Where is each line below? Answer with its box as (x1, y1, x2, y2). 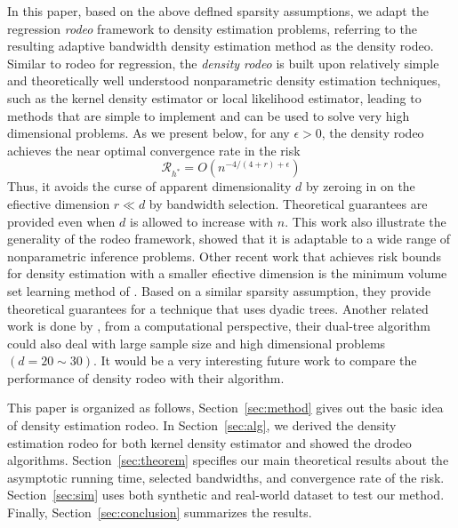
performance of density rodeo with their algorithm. (7, 368, 285, 387)
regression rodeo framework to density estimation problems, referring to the (7, 19, 417, 37)
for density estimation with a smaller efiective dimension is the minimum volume (7, 264, 447, 283)
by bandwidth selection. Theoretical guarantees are (149, 194, 428, 212)
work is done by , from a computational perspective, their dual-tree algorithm (7, 316, 431, 335)
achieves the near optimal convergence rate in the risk (7, 140, 301, 159)
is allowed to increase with (129, 212, 274, 230)
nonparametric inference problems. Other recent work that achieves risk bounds (7, 246, 441, 265)
